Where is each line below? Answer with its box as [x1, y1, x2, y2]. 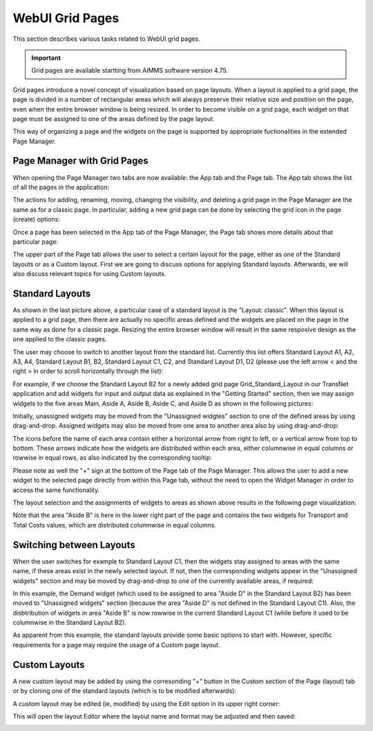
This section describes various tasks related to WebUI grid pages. [12, 35, 200, 43]
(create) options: [12, 215, 60, 224]
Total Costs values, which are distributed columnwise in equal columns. [12, 521, 217, 529]
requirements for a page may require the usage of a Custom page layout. [12, 640, 220, 649]
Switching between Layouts [12, 539, 135, 550]
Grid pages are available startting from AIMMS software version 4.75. [31, 66, 228, 75]
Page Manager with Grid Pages [12, 155, 149, 167]
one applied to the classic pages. [12, 335, 107, 343]
